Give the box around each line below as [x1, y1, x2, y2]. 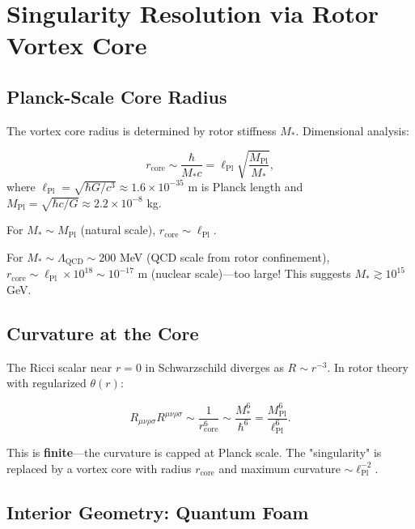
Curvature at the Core [6, 321, 199, 346]
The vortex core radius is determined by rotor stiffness [6, 122, 277, 139]
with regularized [6, 374, 87, 391]
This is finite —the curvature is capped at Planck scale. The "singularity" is [6, 444, 382, 461]
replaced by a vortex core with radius [6, 459, 192, 476]
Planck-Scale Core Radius [6, 83, 227, 109]
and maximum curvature [218, 459, 341, 476]
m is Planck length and [188, 177, 303, 194]
